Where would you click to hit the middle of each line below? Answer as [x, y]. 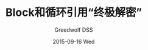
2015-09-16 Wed [74, 41]
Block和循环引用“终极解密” [73, 12]
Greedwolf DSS [74, 30]
